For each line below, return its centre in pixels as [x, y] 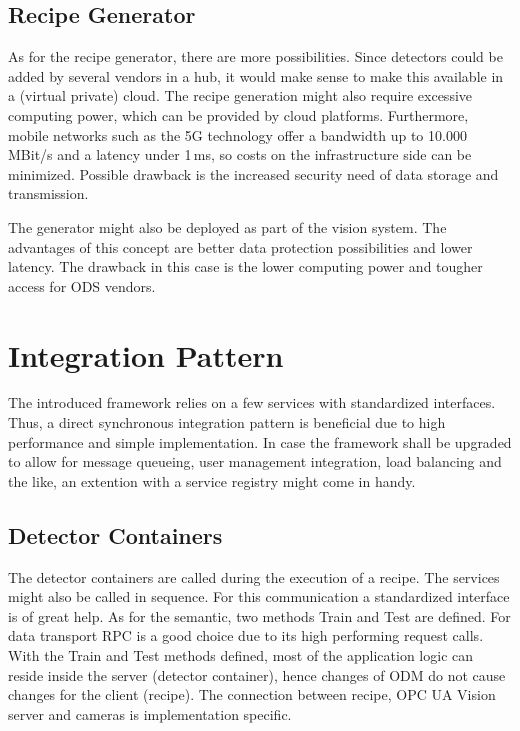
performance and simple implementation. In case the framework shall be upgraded [260, 441]
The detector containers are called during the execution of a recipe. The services [254, 576]
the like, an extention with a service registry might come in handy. [212, 480]
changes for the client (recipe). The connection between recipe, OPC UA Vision [252, 694]
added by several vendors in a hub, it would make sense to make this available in [256, 75]
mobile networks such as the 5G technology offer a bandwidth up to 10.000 [237, 134]
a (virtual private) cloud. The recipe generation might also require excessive [240, 95]
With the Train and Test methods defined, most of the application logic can [241, 655]
